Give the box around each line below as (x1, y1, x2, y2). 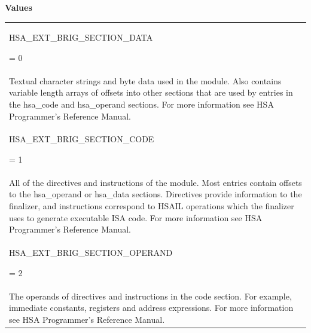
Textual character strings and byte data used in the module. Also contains (9, 74, 282, 87)
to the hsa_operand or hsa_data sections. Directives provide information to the (9, 188, 302, 200)
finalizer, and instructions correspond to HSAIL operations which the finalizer (9, 200, 294, 212)
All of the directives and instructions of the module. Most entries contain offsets (9, 176, 302, 188)
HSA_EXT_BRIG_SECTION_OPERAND (9, 246, 173, 259)
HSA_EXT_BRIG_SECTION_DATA (9, 31, 153, 44)
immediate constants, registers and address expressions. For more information (9, 301, 294, 314)
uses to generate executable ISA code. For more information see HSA (9, 211, 263, 224)
